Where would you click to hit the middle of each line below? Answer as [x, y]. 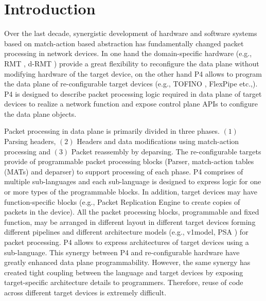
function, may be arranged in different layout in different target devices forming [130, 222]
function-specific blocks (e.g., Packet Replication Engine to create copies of [122, 201]
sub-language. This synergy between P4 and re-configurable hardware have [122, 252]
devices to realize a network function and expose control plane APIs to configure [131, 104]
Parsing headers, [30, 141]
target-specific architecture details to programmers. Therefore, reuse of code [124, 282]
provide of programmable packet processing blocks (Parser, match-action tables [129, 161]
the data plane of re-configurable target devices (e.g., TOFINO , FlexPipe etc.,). [131, 84]
